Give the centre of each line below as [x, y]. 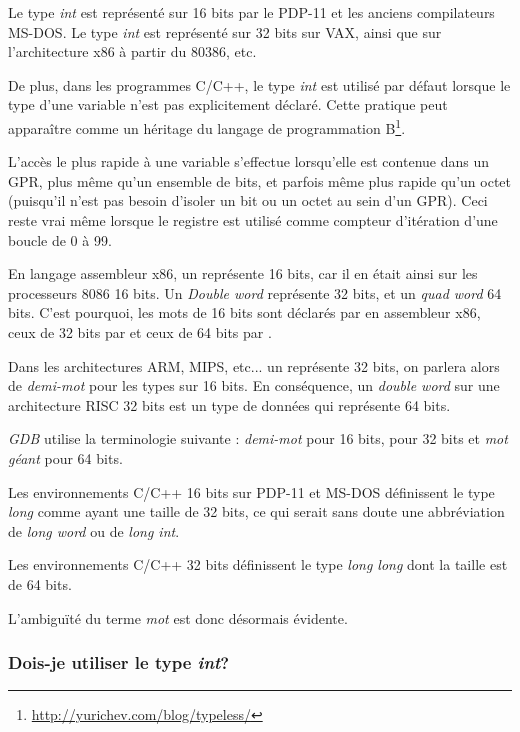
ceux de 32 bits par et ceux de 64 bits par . [140, 331]
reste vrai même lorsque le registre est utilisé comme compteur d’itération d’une [253, 220]
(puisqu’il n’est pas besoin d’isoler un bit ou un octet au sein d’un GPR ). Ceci [248, 200]
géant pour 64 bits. [65, 457]
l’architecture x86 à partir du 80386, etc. [132, 51]
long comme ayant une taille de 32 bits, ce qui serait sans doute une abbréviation [256, 511]
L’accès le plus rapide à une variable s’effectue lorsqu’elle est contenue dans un [248, 161]
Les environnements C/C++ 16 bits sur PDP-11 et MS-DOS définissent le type [251, 491]
